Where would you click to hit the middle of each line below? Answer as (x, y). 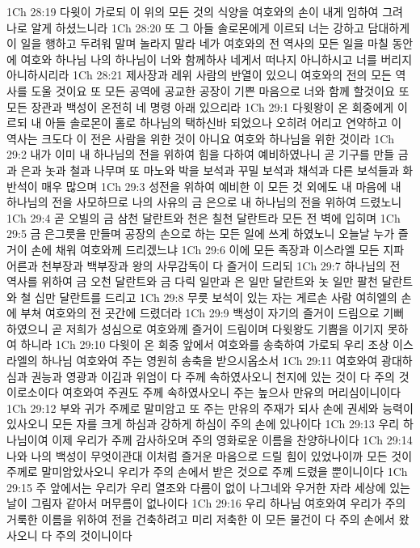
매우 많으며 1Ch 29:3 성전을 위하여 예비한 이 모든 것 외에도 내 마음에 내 (221, 186)
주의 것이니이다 (94, 535)
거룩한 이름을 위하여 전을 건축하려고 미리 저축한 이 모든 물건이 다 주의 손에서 (201, 519)
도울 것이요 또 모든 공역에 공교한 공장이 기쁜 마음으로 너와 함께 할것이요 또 (220, 90)
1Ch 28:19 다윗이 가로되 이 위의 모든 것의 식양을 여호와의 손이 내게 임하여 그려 (205, 11)
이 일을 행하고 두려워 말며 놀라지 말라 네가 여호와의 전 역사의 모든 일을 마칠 (197, 43)
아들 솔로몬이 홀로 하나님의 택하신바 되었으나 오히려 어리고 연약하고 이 (223, 123)
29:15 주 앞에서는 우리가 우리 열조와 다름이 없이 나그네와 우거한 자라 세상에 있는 (208, 487)
